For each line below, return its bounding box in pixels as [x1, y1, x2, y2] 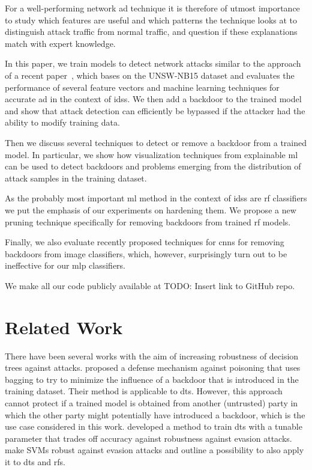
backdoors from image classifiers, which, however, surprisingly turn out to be [5, 247, 287, 260]
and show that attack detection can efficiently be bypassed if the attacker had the [5, 104, 305, 117]
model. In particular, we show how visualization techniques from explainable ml [5, 148, 298, 160]
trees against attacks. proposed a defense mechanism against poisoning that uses [5, 361, 301, 374]
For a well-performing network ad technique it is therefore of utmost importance [5, 2, 300, 14]
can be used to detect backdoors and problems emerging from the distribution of [5, 160, 301, 172]
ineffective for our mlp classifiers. [5, 259, 126, 272]
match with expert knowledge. [5, 37, 116, 49]
